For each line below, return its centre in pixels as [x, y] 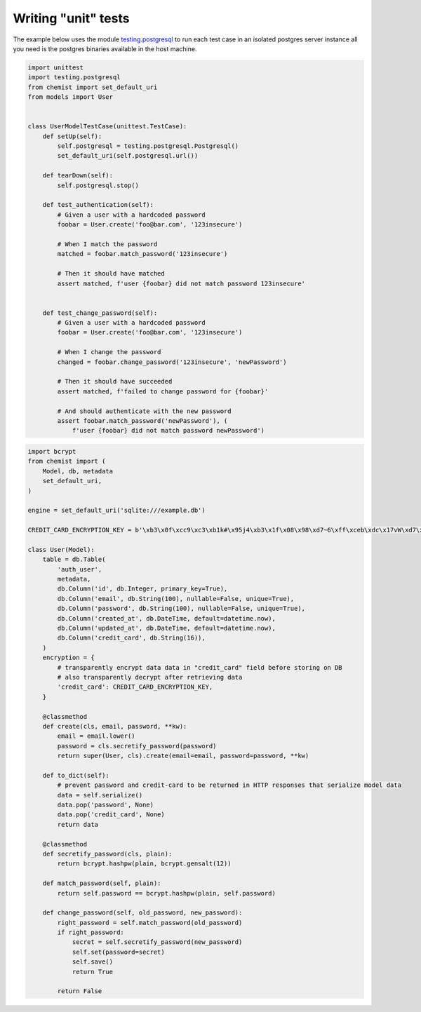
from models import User [71, 97]
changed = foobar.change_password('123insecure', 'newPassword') [172, 362]
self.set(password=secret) [118, 952]
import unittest [56, 67]
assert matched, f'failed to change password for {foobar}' [163, 391]
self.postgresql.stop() [98, 185]
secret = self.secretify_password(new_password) [157, 942]
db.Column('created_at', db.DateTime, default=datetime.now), [167, 618]
